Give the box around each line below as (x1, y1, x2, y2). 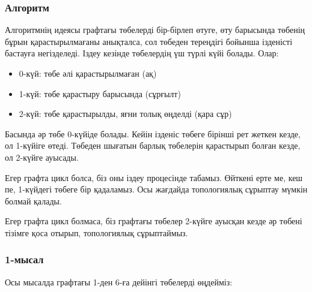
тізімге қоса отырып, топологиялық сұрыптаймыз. (5, 226, 188, 239)
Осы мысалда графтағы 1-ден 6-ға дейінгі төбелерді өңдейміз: (5, 275, 233, 288)
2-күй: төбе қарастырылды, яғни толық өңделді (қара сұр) (19, 107, 232, 120)
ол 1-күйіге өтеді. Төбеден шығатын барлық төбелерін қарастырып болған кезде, (5, 139, 301, 152)
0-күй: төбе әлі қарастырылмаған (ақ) (19, 67, 157, 79)
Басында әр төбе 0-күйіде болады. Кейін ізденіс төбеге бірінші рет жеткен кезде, (5, 127, 301, 140)
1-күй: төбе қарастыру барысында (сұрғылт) (19, 87, 181, 100)
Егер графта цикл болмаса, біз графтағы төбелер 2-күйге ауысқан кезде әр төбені (5, 215, 302, 227)
